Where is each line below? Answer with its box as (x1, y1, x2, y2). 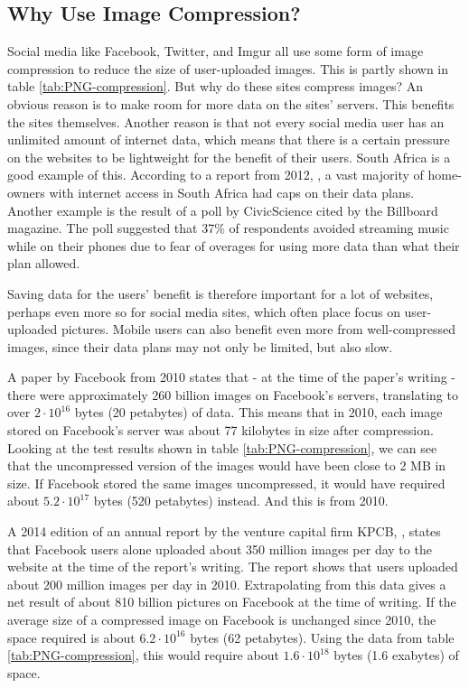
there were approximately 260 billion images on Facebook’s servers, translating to (7, 385, 458, 404)
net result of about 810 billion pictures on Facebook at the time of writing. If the (7, 592, 456, 611)
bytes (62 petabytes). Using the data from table (190, 628, 455, 646)
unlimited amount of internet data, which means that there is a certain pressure (7, 130, 450, 149)
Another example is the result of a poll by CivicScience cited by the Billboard (7, 200, 438, 219)
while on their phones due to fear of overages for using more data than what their (7, 236, 460, 255)
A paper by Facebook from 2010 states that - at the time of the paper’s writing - (7, 367, 456, 386)
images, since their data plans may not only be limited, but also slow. (7, 337, 393, 356)
